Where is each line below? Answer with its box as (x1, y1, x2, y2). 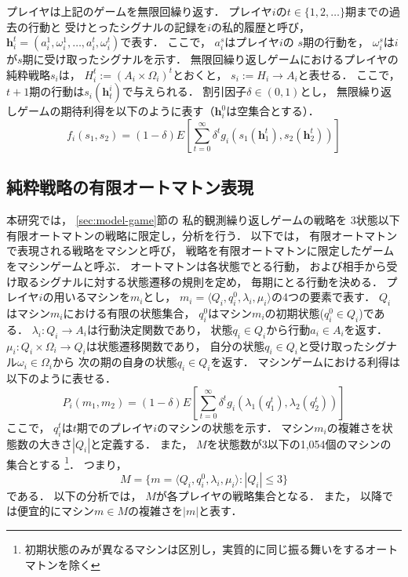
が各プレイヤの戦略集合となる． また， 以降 (155, 487, 382, 503)
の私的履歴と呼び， (211, 18, 311, 34)
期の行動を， (303, 34, 370, 50)
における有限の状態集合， (63, 304, 195, 321)
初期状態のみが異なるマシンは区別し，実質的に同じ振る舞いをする (24, 540, 366, 557)
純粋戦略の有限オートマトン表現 (6, 175, 253, 199)
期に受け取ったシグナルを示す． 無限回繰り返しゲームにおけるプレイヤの (22, 51, 399, 67)
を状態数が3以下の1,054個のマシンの (206, 435, 392, 452)
